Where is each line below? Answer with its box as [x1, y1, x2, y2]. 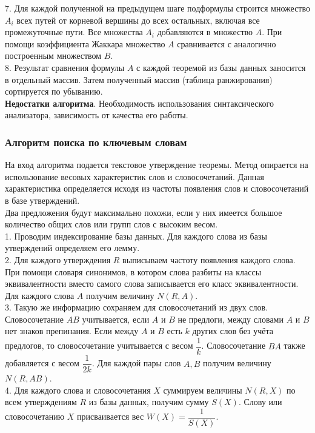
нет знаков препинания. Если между [5, 324, 139, 337]
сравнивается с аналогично [177, 37, 276, 50]
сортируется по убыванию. [5, 85, 103, 98]
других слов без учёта [192, 324, 274, 337]
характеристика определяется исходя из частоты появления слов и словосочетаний [5, 182, 309, 195]
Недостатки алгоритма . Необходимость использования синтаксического [5, 96, 274, 109]
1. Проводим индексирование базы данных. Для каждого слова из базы [5, 229, 267, 242]
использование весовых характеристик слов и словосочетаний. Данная [5, 170, 265, 183]
